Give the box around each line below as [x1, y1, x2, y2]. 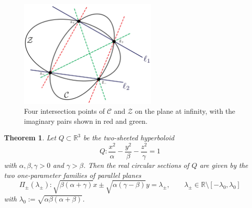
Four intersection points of [24, 106, 105, 116]
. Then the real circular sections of [83, 160, 189, 170]
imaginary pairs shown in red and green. [24, 115, 147, 126]
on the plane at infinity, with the [135, 106, 235, 116]
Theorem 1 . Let [4, 132, 56, 143]
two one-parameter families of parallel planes [4, 169, 141, 180]
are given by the [199, 160, 248, 170]
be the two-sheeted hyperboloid [83, 132, 174, 143]
